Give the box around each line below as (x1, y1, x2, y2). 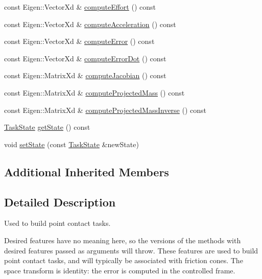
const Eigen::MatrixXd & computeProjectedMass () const (4, 87, 185, 98)
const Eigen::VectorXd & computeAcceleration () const (4, 18, 176, 29)
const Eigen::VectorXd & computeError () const (4, 36, 155, 46)
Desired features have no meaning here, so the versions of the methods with (4, 235, 241, 245)
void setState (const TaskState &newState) (4, 138, 139, 149)
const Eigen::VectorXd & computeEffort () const (4, 2, 156, 12)
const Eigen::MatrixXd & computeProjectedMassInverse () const (4, 104, 207, 115)
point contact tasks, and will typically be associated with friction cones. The (4, 255, 243, 266)
